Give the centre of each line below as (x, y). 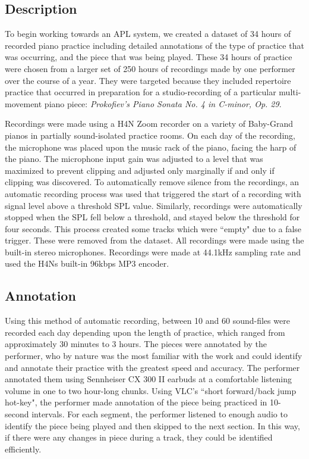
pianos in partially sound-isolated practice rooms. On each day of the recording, (150, 135)
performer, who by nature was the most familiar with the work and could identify (154, 356)
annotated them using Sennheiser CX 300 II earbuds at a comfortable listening (149, 379)
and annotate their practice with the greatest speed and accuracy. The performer (152, 367)
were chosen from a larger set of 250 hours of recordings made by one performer (150, 68)
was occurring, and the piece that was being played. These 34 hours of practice (149, 57)
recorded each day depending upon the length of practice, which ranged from (145, 332)
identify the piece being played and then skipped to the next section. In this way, (152, 425)
